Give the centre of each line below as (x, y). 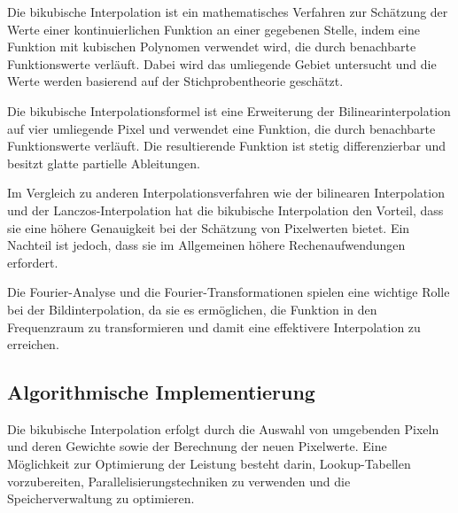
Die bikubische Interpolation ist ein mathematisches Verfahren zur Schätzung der (228, 12)
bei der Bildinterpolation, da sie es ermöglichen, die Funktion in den (192, 309)
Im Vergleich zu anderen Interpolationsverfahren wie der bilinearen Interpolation (226, 193)
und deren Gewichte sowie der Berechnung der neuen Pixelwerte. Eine (197, 446)
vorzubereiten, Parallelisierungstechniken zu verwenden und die (179, 481)
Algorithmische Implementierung (161, 392)
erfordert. (33, 262)
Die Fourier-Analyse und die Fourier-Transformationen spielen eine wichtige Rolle (229, 292)
